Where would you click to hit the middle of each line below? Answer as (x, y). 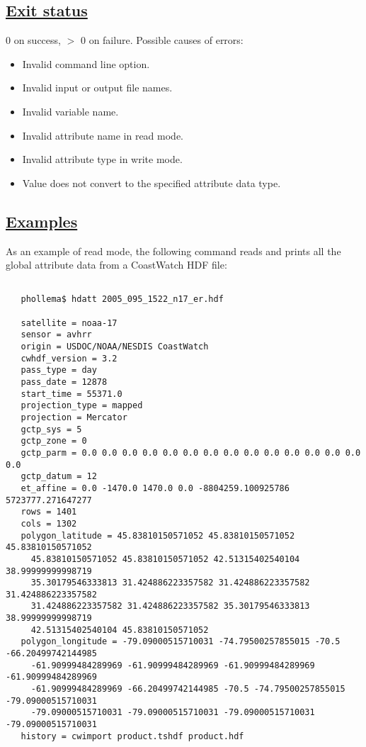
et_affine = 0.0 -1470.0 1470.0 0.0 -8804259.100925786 (155, 488)
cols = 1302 (49, 523)
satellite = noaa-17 (69, 323)
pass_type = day (59, 370)
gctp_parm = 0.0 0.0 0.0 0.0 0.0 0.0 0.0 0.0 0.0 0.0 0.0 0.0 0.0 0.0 (191, 453)
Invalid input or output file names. (97, 88)
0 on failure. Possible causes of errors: (162, 40)
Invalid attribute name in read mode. (103, 135)
